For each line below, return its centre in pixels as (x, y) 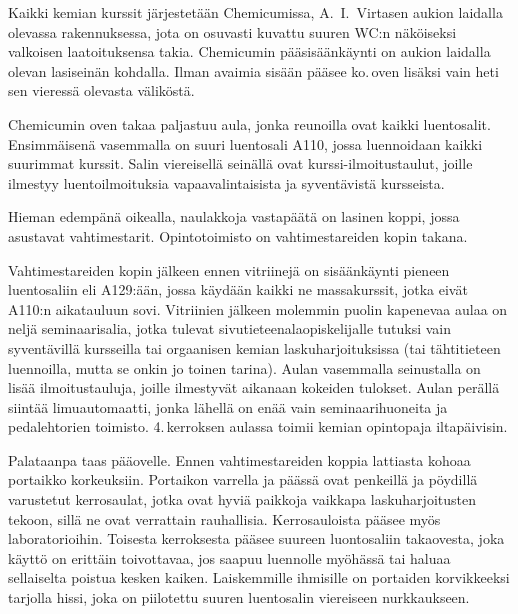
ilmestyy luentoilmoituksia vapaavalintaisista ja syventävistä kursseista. (226, 182)
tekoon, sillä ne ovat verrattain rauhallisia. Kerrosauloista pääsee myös (224, 518)
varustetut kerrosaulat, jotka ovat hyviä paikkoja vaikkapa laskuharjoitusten (242, 499)
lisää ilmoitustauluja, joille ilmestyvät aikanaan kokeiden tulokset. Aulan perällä (254, 387)
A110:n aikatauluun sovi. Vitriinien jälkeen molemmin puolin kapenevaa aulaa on (258, 308)
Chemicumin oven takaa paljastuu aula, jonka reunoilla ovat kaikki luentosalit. (249, 123)
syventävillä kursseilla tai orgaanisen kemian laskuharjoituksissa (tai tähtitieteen (254, 347)
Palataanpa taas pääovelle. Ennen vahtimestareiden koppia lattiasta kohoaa (239, 459)
